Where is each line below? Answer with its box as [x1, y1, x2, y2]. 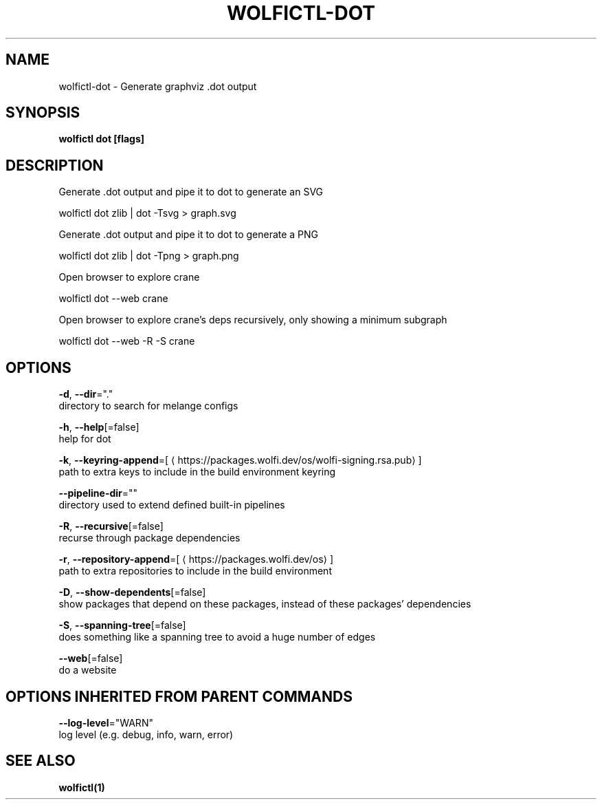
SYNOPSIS [5, 104, 80, 122]
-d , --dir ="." [58, 388, 113, 400]
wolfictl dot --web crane [58, 292, 168, 305]
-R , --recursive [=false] [58, 520, 164, 533]
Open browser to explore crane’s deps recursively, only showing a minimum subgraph [58, 314, 447, 326]
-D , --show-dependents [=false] [58, 586, 206, 599]
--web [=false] [58, 652, 123, 665]
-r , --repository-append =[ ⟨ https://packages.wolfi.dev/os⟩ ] [58, 553, 334, 566]
